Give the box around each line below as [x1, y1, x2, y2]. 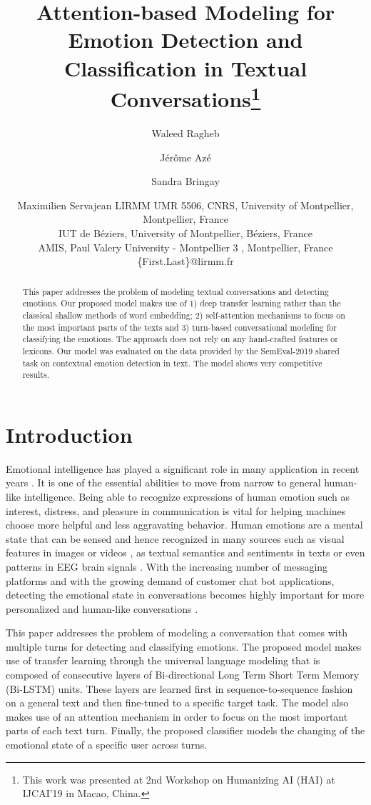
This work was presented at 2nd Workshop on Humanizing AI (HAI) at [22, 771, 335, 786]
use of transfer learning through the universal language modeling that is [6, 653, 320, 668]
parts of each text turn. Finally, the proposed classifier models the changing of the [6, 723, 365, 738]
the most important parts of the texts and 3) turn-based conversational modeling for [22, 321, 337, 333]
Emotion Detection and [68, 25, 303, 54]
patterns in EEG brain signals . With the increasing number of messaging [6, 559, 328, 574]
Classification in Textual [63, 53, 308, 82]
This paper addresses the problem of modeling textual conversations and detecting [22, 285, 329, 297]
